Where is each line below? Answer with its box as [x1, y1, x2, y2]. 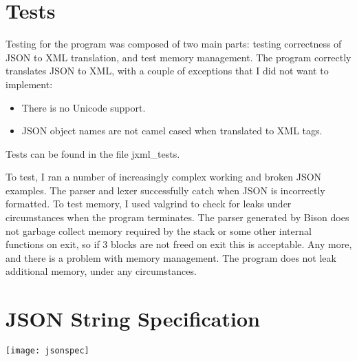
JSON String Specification [6, 305, 260, 333]
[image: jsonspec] [6, 346, 89, 356]
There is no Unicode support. [21, 100, 146, 114]
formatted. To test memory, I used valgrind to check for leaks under [6, 196, 292, 211]
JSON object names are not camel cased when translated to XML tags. [21, 123, 323, 138]
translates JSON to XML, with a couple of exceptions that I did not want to [6, 63, 329, 78]
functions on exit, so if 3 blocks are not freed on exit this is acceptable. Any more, [6, 237, 352, 251]
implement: [6, 76, 53, 91]
